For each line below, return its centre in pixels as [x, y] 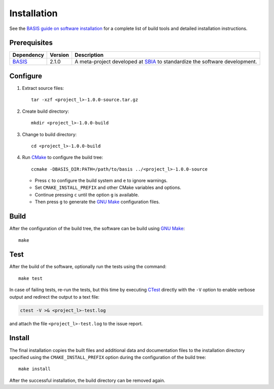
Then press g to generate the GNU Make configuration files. [97, 202]
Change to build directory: [49, 134]
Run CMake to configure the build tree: [63, 157]
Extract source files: [43, 88]
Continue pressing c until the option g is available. [87, 195]
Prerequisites [31, 43]
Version [60, 55]
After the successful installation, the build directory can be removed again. [87, 380]
